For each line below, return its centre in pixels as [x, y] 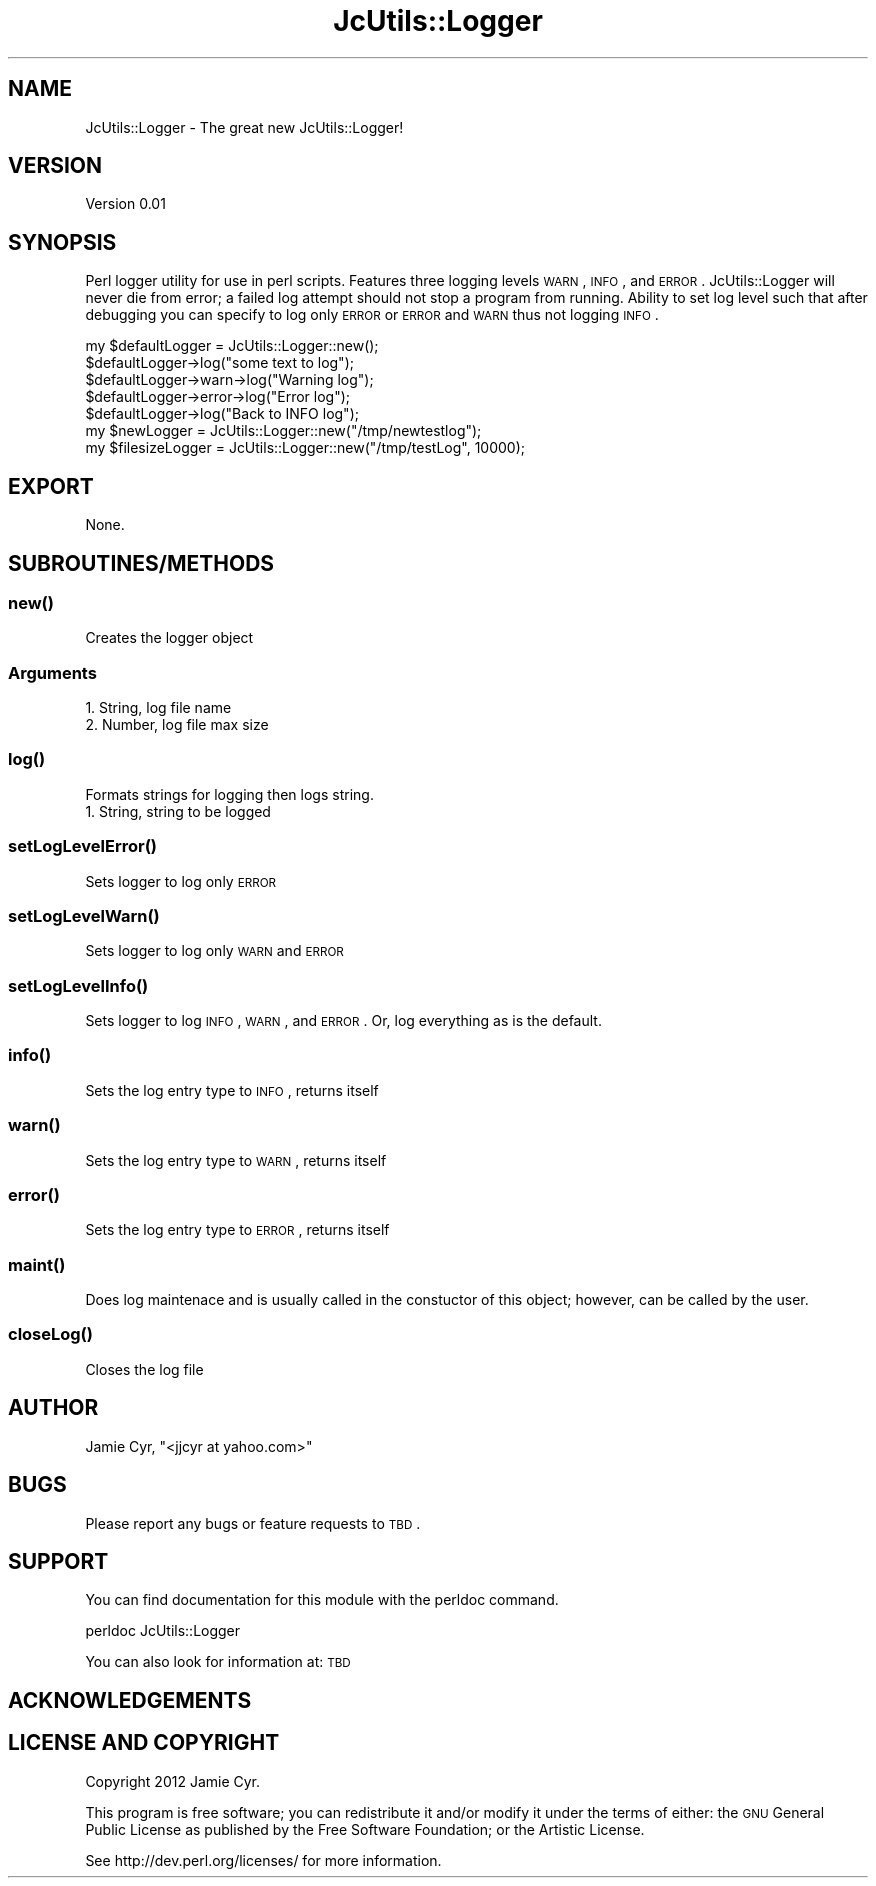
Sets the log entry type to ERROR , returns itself [237, 1230]
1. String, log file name [158, 708]
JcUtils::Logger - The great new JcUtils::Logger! [244, 127]
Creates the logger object [169, 638]
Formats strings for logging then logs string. [229, 794]
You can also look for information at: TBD [218, 1662]
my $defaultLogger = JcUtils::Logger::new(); [232, 346]
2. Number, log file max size [177, 725]
